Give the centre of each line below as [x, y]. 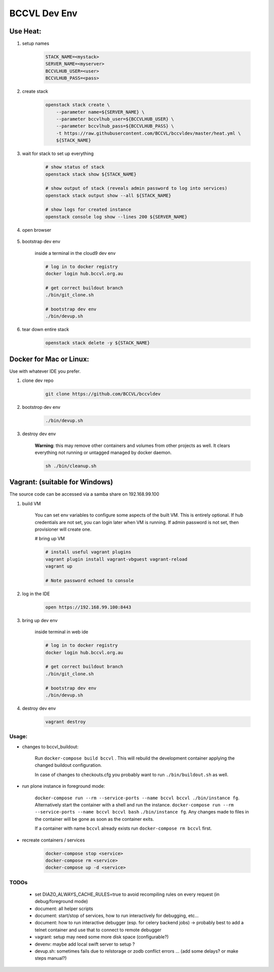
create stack [35, 91]
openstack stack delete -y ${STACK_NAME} [98, 343]
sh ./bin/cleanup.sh [71, 466]
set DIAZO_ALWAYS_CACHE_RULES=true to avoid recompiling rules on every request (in [127, 894]
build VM [31, 503]
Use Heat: [25, 31]
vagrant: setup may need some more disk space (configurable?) [102, 937]
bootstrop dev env [41, 407]
